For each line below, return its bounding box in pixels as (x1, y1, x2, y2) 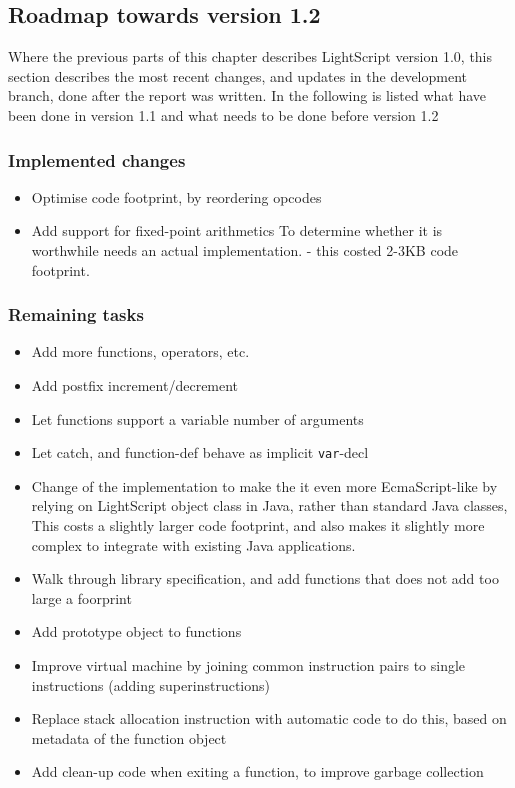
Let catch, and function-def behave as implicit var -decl (31, 442, 369, 463)
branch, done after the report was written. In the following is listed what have (8, 85, 486, 106)
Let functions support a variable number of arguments (31, 408, 364, 429)
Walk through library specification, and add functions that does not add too (31, 568, 499, 589)
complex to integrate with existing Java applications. (31, 534, 356, 555)
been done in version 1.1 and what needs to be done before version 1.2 (8, 104, 439, 125)
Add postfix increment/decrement (31, 374, 239, 395)
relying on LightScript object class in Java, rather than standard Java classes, (31, 495, 508, 516)
